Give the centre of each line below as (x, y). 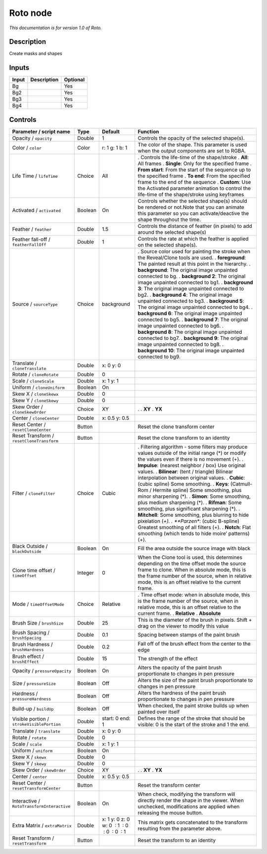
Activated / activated (37, 210)
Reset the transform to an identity (177, 841)
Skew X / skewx (29, 757)
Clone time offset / (34, 571)
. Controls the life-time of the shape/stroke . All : (193, 157)
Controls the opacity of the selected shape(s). (191, 138)
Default (111, 131)
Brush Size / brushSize (38, 623)
